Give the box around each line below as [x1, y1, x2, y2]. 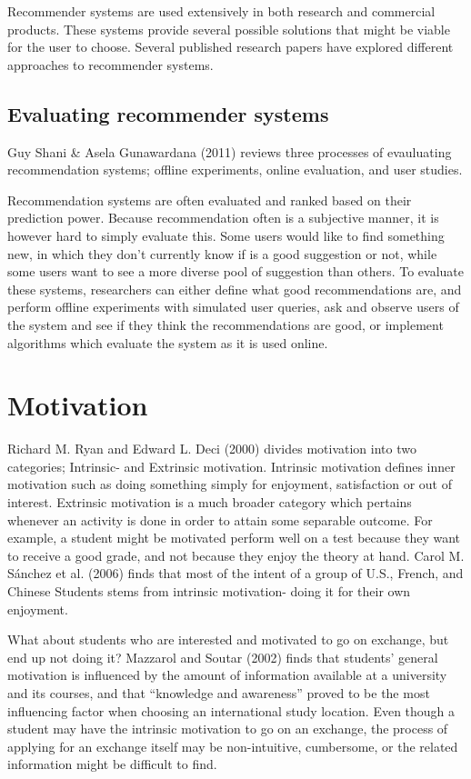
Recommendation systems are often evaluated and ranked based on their [7, 190, 412, 209]
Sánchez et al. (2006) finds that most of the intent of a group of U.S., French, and [7, 564, 464, 583]
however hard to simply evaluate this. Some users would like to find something [7, 225, 445, 245]
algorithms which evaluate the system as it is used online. [7, 333, 328, 352]
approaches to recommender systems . [7, 55, 214, 74]
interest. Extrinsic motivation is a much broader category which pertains [7, 493, 412, 512]
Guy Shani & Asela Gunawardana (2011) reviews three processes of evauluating [7, 142, 452, 161]
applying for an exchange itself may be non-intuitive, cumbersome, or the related [7, 736, 458, 755]
